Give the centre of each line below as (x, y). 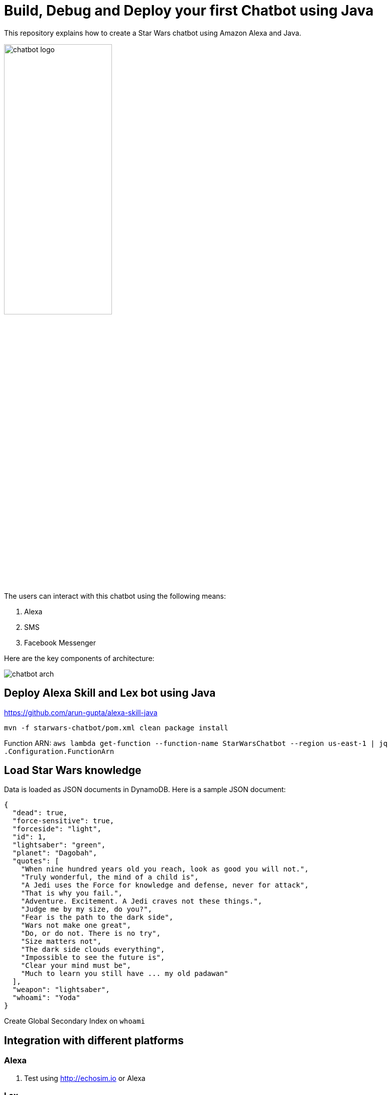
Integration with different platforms (94, 1040)
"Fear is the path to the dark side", (97, 917)
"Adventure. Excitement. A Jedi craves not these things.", (142, 901)
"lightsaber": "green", (59, 845)
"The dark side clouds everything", (93, 950)
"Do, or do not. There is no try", (91, 934)
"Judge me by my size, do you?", (87, 909)
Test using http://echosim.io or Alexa (85, 1078)
